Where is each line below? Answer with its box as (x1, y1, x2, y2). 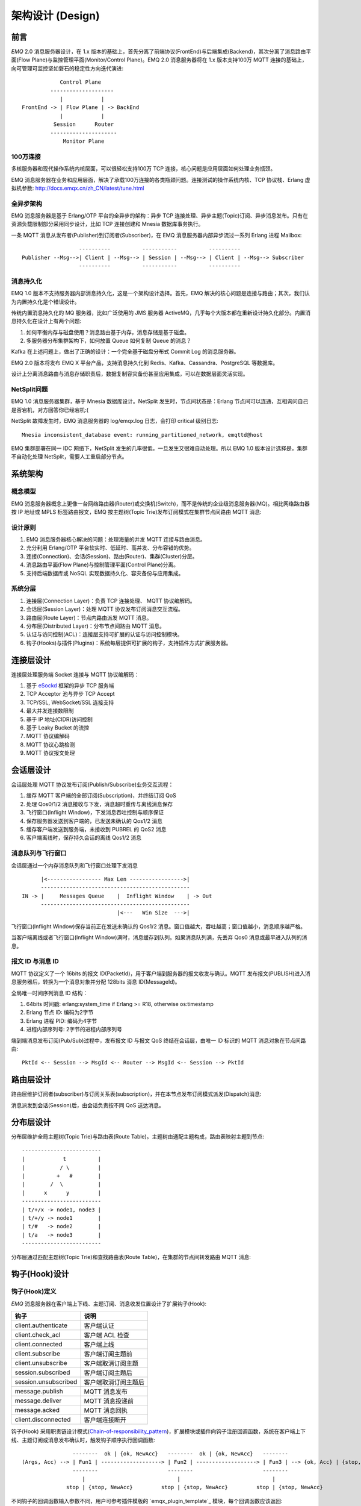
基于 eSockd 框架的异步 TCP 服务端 (26, 681, 114, 689)
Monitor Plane (63, 137, 105, 145)
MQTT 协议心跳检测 (26, 741, 75, 748)
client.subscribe (14, 1349, 60, 1358)
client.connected (14, 1340, 63, 1349)
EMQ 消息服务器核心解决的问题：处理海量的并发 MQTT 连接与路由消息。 (26, 536, 206, 543)
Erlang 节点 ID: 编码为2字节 (26, 1009, 94, 1016)
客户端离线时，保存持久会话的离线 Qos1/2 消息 (26, 834, 141, 842)
